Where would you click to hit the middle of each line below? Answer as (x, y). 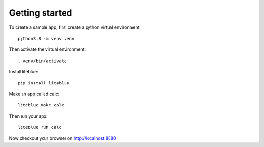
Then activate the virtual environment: (47, 49)
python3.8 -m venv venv (46, 38)
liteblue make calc (41, 105)
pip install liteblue (44, 83)
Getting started (41, 13)
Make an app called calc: (34, 94)
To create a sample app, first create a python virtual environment (74, 27)
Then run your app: (28, 116)
